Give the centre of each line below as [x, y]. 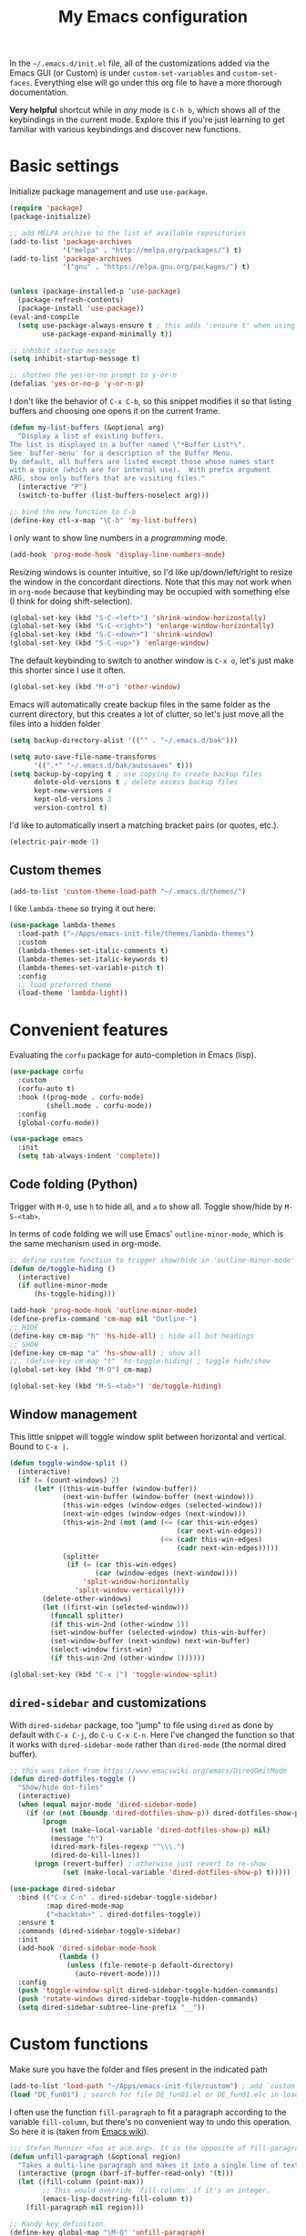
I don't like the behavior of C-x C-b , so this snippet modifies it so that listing [150, 401]
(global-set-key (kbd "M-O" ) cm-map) [81, 1370]
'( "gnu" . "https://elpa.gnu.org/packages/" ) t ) [156, 267]
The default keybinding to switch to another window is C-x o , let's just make [152, 660]
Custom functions [79, 2044]
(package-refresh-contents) [71, 300]
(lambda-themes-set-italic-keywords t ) [93, 959]
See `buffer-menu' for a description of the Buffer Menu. [122, 453]
